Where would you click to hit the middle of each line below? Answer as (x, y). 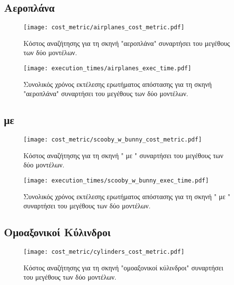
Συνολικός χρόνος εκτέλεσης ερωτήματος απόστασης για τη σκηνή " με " (127, 196)
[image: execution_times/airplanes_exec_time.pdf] (107, 69)
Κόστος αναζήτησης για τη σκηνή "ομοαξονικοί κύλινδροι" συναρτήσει (123, 267)
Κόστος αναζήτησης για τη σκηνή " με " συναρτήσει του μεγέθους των (124, 155)
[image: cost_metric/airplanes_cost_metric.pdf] (104, 28)
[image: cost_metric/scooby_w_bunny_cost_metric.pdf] (113, 140)
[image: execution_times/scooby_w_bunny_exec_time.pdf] (116, 180)
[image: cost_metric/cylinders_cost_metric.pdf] (104, 252)
